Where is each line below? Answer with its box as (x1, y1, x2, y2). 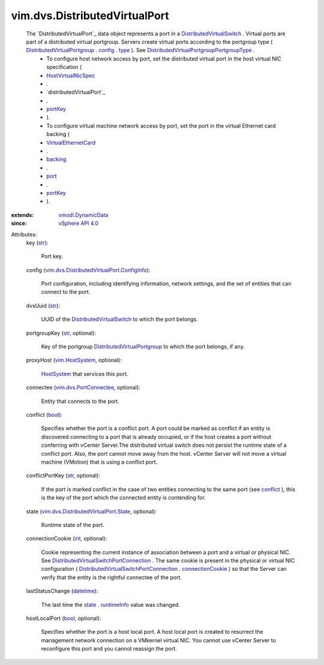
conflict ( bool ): (26, 411, 63, 418)
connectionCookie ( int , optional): (26, 535, 107, 542)
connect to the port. (41, 288, 91, 296)
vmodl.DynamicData (58, 211, 109, 218)
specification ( (46, 64, 82, 71)
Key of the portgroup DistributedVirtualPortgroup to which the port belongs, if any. (41, 343, 245, 350)
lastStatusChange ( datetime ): (26, 588, 98, 595)
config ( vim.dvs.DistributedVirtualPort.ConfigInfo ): (26, 266, 151, 273)
